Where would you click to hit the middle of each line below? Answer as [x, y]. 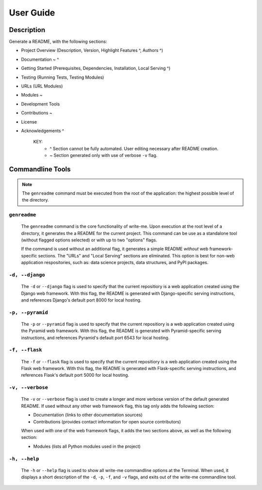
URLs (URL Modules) [42, 86]
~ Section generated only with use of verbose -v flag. [104, 155]
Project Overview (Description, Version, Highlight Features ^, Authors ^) [92, 51]
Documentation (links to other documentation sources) [88, 415]
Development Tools [41, 104]
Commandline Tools [40, 169]
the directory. [35, 200]
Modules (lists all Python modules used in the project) [87, 446]
